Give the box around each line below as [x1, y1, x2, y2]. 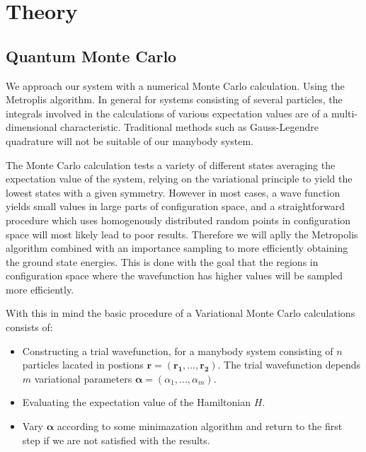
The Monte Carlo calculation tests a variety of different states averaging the [6, 157, 336, 172]
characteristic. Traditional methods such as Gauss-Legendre [60, 120, 319, 134]
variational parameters [34, 371, 132, 386]
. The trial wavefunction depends [217, 357, 361, 372]
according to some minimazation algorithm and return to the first [57, 419, 343, 434]
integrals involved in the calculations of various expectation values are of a [6, 105, 328, 120]
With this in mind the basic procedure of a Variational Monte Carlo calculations [6, 306, 355, 320]
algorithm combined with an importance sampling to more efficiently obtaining [6, 241, 348, 255]
